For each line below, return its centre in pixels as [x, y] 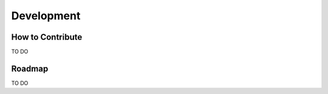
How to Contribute [47, 37]
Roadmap [30, 68]
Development [46, 16]
